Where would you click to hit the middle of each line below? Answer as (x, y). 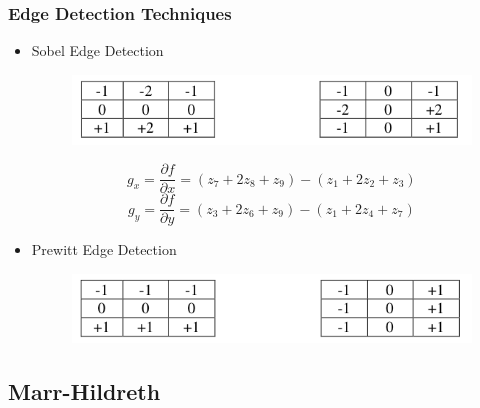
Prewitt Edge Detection (104, 249)
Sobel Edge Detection (97, 50)
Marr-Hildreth (84, 390)
